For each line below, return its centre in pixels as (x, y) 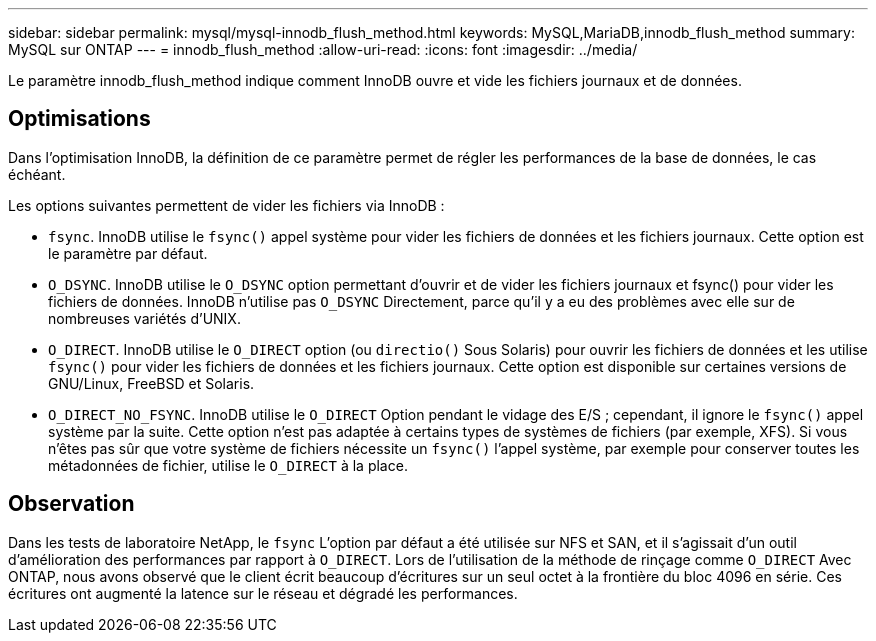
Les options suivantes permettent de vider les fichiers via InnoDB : (226, 205)
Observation (71, 504)
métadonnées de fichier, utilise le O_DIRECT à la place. (228, 465)
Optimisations (79, 119)
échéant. (37, 174)
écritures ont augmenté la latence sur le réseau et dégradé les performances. (263, 593)
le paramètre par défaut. (128, 253)
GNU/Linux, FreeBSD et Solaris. (151, 383)
